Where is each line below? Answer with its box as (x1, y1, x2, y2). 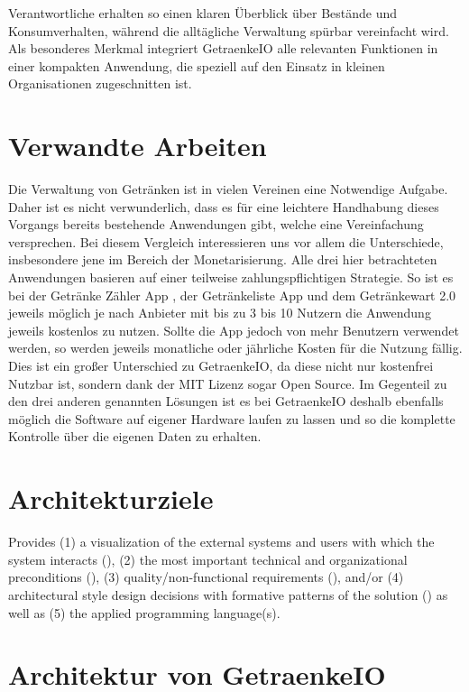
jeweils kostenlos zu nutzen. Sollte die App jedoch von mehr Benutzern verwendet (8, 320, 459, 339)
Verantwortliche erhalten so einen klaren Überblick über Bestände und (8, 4, 398, 22)
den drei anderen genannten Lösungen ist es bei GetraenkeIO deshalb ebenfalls (8, 392, 444, 411)
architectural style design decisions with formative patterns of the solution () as (8, 585, 448, 604)
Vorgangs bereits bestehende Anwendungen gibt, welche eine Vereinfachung (8, 215, 424, 234)
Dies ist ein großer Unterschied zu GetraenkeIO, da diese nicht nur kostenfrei (8, 356, 434, 375)
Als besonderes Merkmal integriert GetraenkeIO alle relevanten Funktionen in (8, 39, 438, 58)
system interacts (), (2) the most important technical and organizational (8, 549, 408, 568)
